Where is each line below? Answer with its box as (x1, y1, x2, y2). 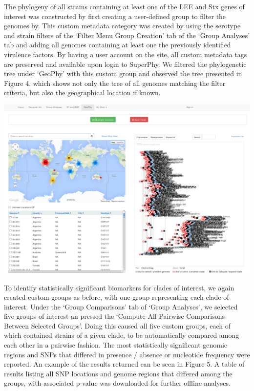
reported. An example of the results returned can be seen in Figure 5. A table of (4, 359, 245, 369)
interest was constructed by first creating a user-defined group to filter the (4, 11, 226, 21)
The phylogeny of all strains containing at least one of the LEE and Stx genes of (4, 1, 245, 11)
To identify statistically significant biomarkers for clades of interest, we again (4, 282, 234, 292)
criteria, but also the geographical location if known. (4, 87, 161, 98)
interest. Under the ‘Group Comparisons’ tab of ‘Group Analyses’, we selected (4, 301, 238, 311)
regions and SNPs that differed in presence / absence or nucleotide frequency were (4, 349, 250, 359)
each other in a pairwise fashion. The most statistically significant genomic (4, 340, 228, 350)
